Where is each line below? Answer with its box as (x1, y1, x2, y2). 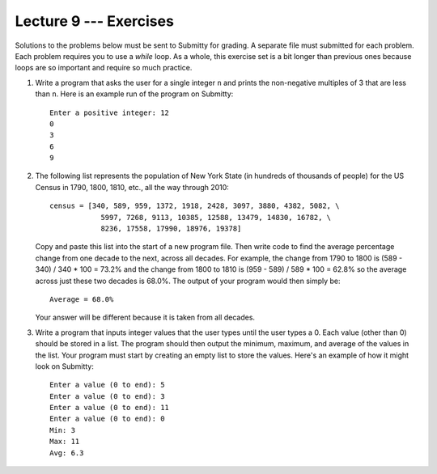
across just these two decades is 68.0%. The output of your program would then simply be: (35, 276, 341, 286)
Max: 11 (49, 437, 80, 446)
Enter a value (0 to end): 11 (49, 403, 170, 413)
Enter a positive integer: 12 (49, 108, 170, 117)
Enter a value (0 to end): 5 (49, 380, 165, 390)
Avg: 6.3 (49, 448, 84, 457)
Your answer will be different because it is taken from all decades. (35, 312, 255, 323)
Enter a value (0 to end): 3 (49, 391, 165, 400)
